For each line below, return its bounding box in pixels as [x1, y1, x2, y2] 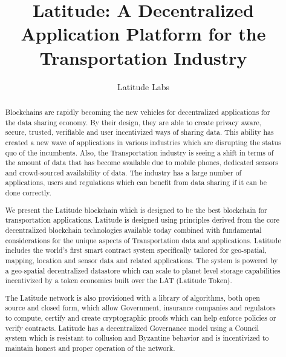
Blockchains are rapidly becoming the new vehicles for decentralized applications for [5, 106, 270, 117]
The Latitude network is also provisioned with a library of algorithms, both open [5, 292, 260, 303]
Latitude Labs [117, 80, 170, 93]
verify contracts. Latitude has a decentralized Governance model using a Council [5, 323, 259, 333]
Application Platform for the [21, 21, 266, 46]
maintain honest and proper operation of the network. [5, 343, 175, 353]
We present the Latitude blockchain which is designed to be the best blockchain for [5, 205, 267, 215]
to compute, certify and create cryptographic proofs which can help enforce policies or [5, 313, 276, 323]
